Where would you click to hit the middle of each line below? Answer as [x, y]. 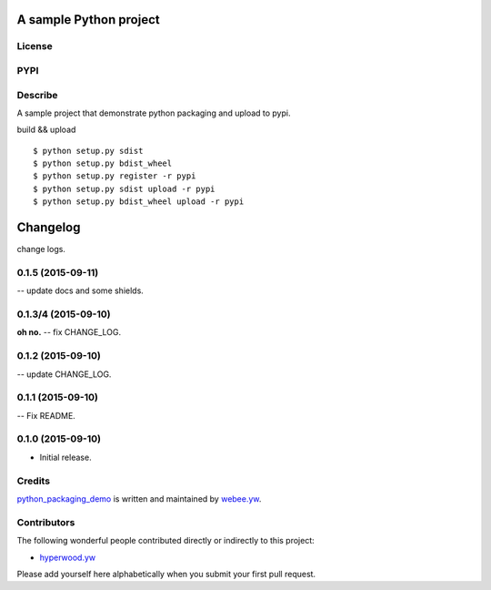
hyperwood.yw [67, 557]
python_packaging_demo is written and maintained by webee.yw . [139, 498]
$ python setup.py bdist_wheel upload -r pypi [139, 202]
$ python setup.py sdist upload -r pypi [124, 188]
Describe [37, 95]
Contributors [46, 522]
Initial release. [65, 457]
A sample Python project [88, 20]
